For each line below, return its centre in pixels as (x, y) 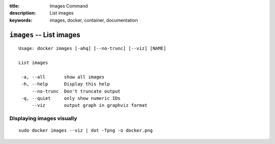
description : (23, 13)
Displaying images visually (43, 119)
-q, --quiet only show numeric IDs (71, 98)
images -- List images (45, 35)
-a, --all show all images (63, 77)
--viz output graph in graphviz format (90, 105)
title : (15, 6)
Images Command (69, 6)
